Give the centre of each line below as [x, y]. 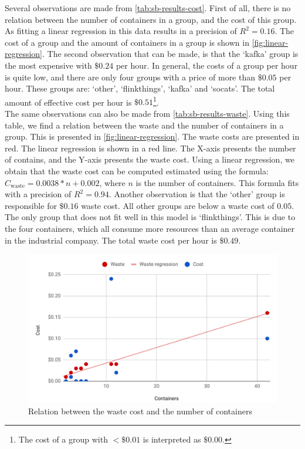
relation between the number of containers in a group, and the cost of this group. [151, 19]
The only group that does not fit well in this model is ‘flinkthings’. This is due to [150, 217]
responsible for [31, 205]
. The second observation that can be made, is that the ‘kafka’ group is [170, 54]
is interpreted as [172, 439]
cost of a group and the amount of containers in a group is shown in [127, 42]
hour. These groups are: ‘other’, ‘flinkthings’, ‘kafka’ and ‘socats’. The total [140, 88]
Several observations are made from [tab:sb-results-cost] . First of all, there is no [148, 8]
